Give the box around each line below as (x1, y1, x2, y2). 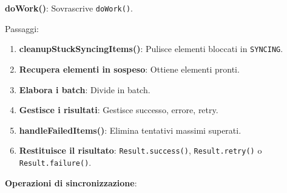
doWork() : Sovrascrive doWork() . (5, 2, 133, 14)
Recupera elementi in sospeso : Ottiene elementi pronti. (19, 62, 240, 75)
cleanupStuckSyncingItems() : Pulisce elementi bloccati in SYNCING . (19, 42, 283, 55)
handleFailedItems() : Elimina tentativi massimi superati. (19, 123, 241, 136)
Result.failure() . (19, 155, 92, 168)
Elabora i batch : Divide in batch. (19, 83, 150, 96)
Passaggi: (5, 22, 39, 34)
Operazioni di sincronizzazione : (5, 176, 137, 189)
